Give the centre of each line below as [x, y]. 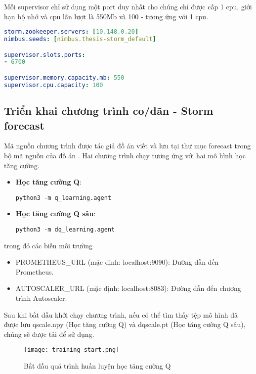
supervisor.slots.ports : [45, 55]
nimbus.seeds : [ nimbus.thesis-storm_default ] [80, 39]
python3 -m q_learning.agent [64, 198]
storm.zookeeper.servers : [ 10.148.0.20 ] [71, 32]
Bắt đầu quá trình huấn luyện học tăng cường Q [97, 366]
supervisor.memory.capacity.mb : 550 [64, 78]
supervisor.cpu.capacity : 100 [54, 85]
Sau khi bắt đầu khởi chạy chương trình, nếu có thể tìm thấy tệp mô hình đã [121, 314]
